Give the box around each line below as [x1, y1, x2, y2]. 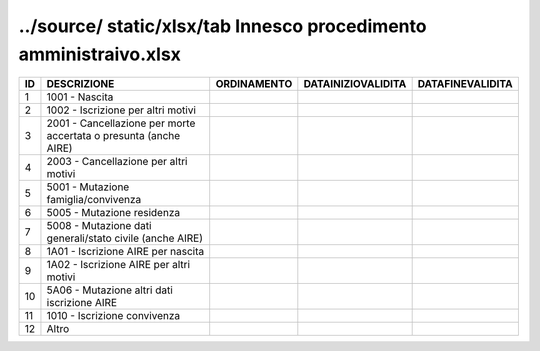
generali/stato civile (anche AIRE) [46, 231, 204, 245]
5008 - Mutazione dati [46, 219, 152, 233]
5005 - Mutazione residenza [46, 206, 180, 220]
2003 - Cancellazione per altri [46, 155, 188, 169]
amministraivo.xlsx [18, 43, 182, 65]
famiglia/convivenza [46, 193, 142, 207]
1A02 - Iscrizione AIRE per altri [46, 258, 190, 272]
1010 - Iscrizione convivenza [46, 309, 180, 323]
